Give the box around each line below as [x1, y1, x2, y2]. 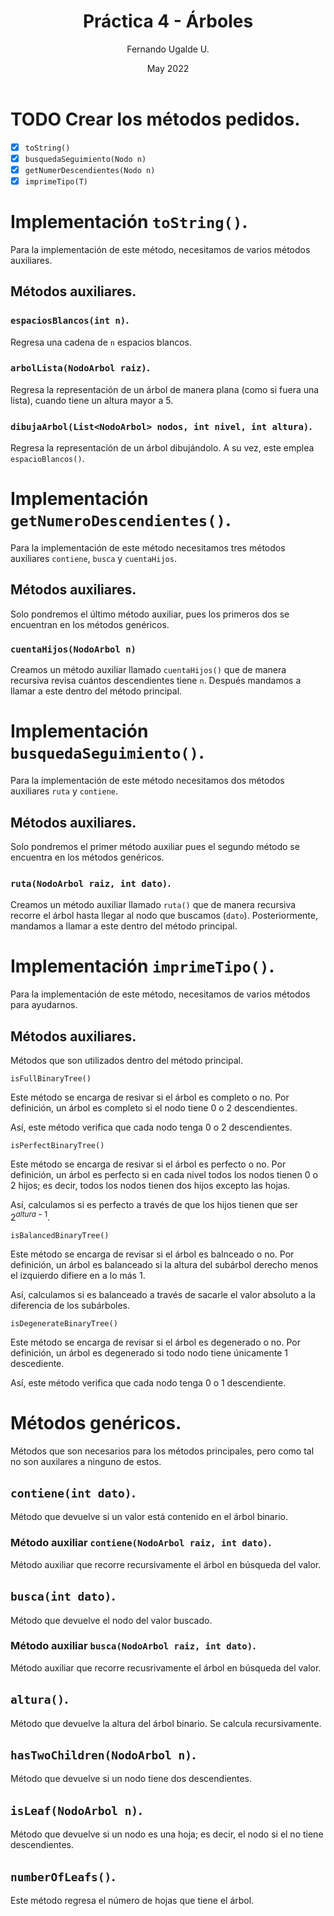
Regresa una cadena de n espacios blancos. [10, 336, 193, 348]
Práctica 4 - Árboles [82, 10, 254, 33]
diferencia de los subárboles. [10, 1299, 131, 1311]
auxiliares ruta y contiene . [10, 785, 119, 797]
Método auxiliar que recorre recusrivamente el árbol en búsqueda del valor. [10, 1661, 322, 1674]
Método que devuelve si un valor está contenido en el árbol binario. [10, 1511, 288, 1523]
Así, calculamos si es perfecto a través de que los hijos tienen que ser [10, 1199, 298, 1210]
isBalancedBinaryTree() [10, 1230, 110, 1240]
